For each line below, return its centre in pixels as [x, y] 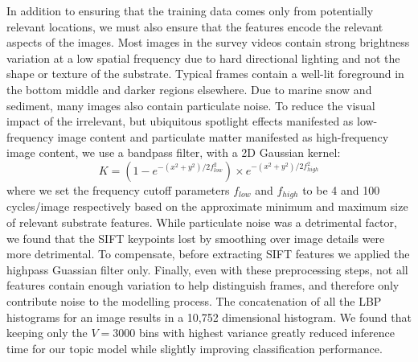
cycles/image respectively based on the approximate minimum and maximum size [207, 206]
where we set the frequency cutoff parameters [118, 189]
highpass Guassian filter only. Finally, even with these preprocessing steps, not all [207, 269]
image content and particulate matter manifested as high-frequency [223, 136]
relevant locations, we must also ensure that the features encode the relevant [195, 26]
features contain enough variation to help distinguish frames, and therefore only [203, 285]
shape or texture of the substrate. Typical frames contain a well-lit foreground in [205, 74]
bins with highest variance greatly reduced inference [266, 333]
